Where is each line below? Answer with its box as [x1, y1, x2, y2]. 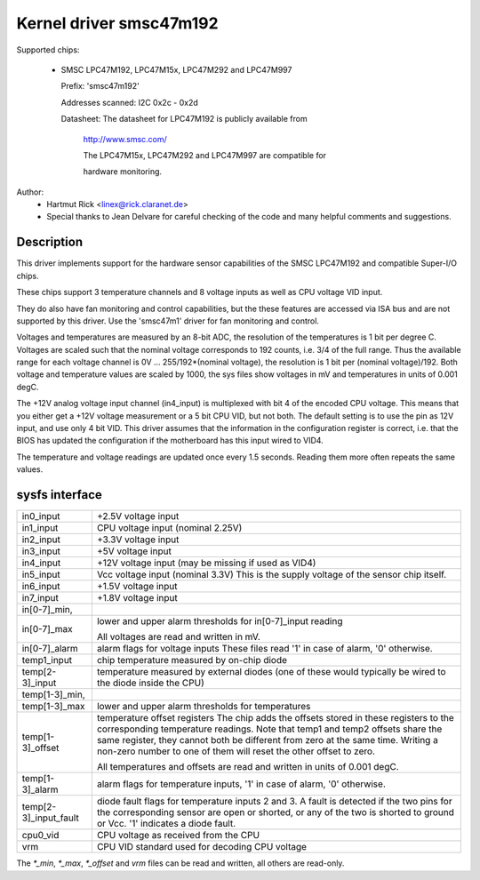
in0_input [21, 510, 61, 523]
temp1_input [21, 654, 73, 667]
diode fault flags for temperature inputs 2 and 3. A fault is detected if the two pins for [96, 796, 452, 808]
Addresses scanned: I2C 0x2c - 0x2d [60, 97, 199, 108]
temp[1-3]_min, [21, 689, 85, 701]
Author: [16, 187, 44, 197]
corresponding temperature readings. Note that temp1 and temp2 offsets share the [96, 723, 443, 735]
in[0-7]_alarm [21, 643, 79, 655]
